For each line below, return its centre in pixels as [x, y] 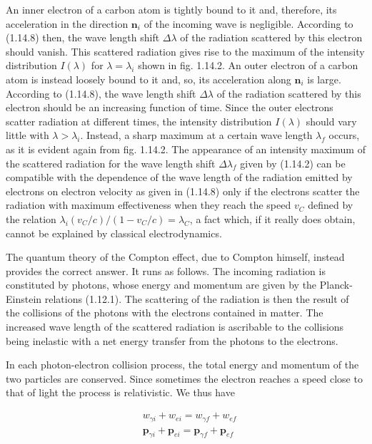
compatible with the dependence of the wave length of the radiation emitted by [179, 177]
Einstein [24, 298]
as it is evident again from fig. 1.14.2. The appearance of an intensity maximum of [186, 149]
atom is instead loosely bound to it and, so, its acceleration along [149, 79]
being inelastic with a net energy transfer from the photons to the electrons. [172, 340]
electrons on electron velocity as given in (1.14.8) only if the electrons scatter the [183, 191]
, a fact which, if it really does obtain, [272, 218]
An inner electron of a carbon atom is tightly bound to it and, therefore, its [171, 9]
